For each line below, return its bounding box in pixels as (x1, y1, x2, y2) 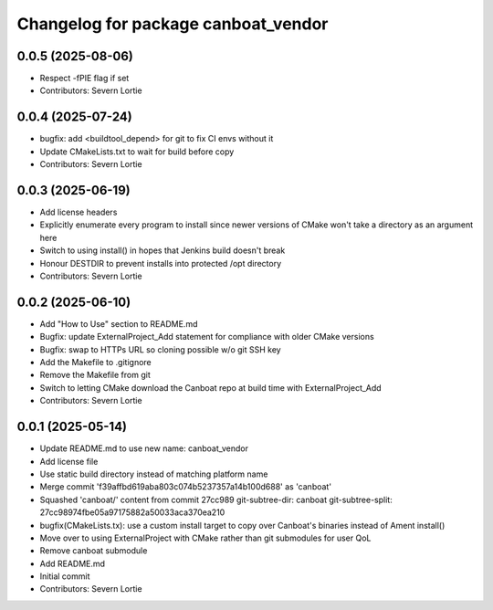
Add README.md (39, 558, 105, 569)
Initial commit (39, 571, 90, 582)
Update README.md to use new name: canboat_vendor (39, 443, 249, 454)
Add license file (39, 456, 99, 467)
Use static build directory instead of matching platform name (39, 468, 268, 479)
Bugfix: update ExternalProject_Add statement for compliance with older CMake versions (39, 331, 374, 342)
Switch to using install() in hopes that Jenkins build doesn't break (39, 245, 286, 256)
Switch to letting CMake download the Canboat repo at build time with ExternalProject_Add (39, 382, 383, 393)
